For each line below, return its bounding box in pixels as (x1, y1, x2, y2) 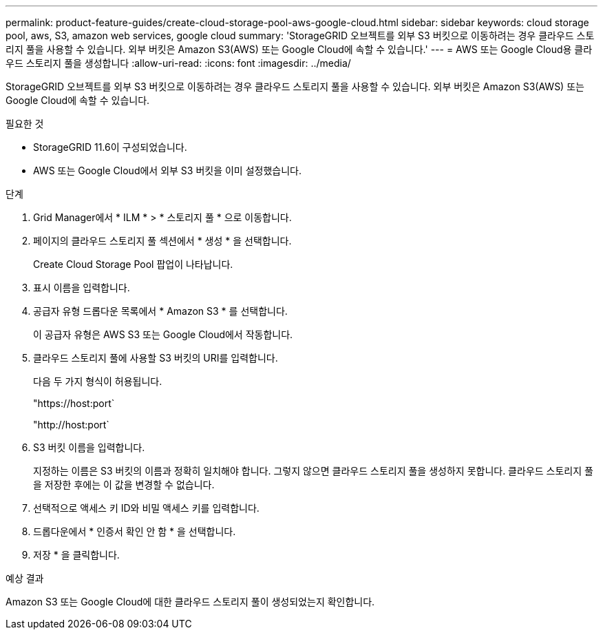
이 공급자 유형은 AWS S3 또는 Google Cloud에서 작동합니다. (33, 329, 293, 340)
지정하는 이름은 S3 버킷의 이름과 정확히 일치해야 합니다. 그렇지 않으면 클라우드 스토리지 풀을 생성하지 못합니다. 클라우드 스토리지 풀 (33, 465, 593, 477)
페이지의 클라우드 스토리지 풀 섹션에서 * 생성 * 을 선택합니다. (33, 235, 292, 247)
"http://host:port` (33, 419, 109, 430)
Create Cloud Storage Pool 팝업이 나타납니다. (33, 258, 233, 270)
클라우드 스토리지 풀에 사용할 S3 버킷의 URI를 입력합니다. (33, 352, 278, 364)
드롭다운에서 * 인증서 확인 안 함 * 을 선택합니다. (33, 525, 236, 537)
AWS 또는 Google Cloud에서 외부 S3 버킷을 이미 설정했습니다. (33, 165, 302, 176)
